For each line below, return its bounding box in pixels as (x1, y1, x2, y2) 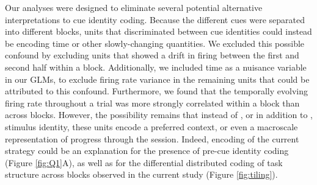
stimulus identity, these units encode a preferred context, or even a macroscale (5, 120, 298, 133)
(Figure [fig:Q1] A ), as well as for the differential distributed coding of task (5, 156, 283, 169)
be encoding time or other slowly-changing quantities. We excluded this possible (5, 37, 305, 49)
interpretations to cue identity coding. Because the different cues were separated (5, 13, 305, 26)
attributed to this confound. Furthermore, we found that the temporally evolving (5, 85, 308, 97)
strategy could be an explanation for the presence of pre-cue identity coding (5, 144, 289, 157)
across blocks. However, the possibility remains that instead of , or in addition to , (5, 108, 313, 121)
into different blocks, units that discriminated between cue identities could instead (5, 25, 312, 38)
